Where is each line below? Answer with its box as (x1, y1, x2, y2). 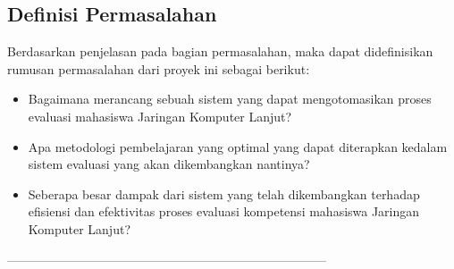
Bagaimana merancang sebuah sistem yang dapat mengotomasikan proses (28, 89, 432, 108)
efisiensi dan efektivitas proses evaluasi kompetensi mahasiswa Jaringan (28, 202, 420, 221)
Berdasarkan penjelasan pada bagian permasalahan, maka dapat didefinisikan (7, 42, 433, 61)
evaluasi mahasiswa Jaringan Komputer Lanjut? (28, 106, 292, 125)
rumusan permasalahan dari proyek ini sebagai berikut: (7, 59, 310, 78)
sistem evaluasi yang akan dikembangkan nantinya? (28, 155, 310, 173)
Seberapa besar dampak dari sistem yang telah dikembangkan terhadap (28, 184, 420, 203)
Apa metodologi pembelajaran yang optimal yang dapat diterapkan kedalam (28, 137, 448, 156)
